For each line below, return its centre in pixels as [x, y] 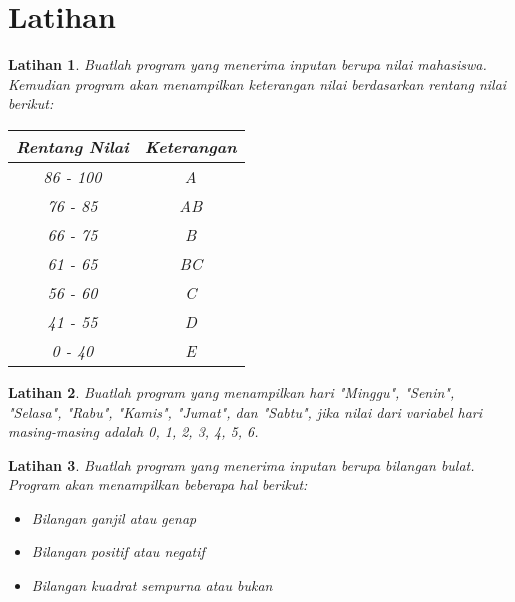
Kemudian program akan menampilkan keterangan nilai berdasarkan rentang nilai [257, 83]
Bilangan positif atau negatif [118, 551]
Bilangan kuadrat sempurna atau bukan [152, 585]
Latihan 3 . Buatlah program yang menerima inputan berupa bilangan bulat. [241, 464]
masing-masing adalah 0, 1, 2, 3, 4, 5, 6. [133, 431]
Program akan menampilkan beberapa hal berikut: [158, 484]
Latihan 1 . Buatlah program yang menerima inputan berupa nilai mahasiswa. [247, 64]
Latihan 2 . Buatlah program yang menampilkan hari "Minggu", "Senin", [231, 391]
